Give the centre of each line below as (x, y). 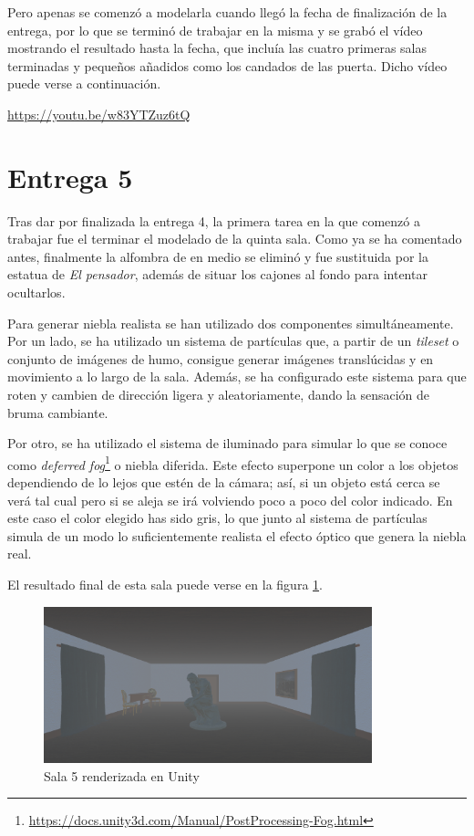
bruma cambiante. (58, 412)
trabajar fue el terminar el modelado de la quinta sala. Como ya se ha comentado (235, 239)
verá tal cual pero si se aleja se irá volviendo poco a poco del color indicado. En (230, 500)
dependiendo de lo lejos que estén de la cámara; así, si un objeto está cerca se (224, 482)
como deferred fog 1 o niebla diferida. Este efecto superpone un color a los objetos (233, 463)
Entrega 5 (70, 177)
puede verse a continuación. (84, 84)
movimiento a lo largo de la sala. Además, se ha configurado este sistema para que (237, 376)
